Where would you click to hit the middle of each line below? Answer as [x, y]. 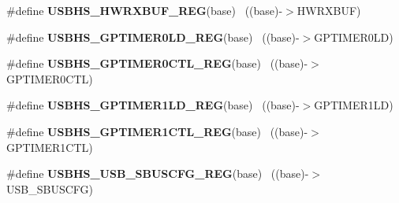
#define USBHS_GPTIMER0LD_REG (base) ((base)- [153, 37]
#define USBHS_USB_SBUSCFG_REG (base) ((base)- [158, 173]
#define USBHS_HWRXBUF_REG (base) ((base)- [145, 10]
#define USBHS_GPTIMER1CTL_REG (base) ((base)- [157, 131]
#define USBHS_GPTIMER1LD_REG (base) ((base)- [153, 105]
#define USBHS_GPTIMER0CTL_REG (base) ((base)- [157, 63]
